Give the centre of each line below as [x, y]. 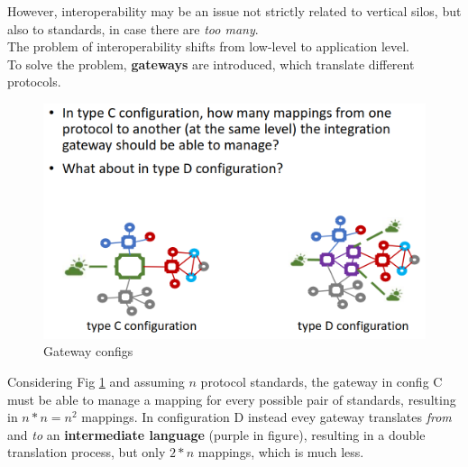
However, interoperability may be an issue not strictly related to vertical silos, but [234, 11]
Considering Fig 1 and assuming [96, 382]
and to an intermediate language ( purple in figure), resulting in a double [216, 434]
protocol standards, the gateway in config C [321, 382]
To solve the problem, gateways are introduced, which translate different [211, 64]
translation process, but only [87, 452]
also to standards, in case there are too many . [133, 28]
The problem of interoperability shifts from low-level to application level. [208, 46]
